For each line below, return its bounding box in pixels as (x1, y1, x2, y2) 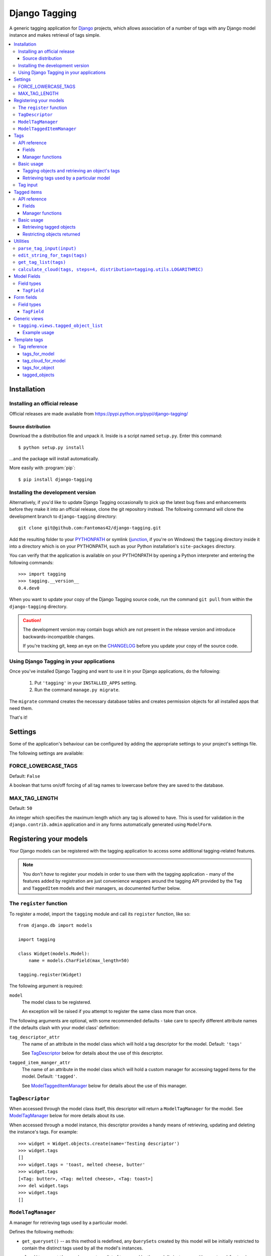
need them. (9, 705, 33, 711)
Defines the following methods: (9, 1229, 74, 1235)
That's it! (9, 714, 28, 720)
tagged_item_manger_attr (9, 1060, 70, 1065)
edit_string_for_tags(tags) (18, 253, 87, 258)
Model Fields (14, 273, 41, 279)
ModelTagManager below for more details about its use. (9, 1113, 125, 1119)
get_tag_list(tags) (18, 259, 66, 265)
